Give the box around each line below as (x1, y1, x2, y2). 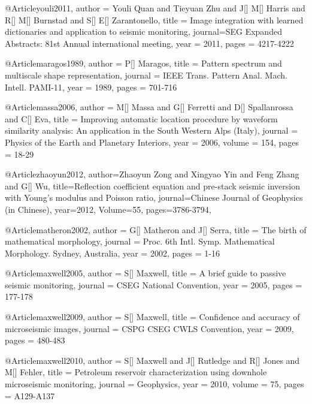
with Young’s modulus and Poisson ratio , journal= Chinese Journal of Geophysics (5, 191, 303, 204)
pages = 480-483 (5, 334, 65, 346)
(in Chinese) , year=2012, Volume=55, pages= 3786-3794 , (5, 203, 211, 215)
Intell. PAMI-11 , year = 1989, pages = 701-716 (5, 80, 177, 93)
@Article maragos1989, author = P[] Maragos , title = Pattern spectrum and (5, 57, 282, 70)
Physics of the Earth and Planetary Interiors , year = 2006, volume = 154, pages (5, 135, 299, 148)
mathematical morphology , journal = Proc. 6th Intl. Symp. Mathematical (5, 235, 275, 248)
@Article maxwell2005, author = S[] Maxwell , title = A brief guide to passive (5, 267, 286, 279)
